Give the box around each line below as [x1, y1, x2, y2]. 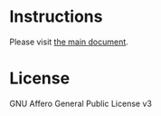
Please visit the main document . [9, 36, 128, 47]
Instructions [9, 6, 103, 27]
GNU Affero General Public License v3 [9, 98, 152, 109]
